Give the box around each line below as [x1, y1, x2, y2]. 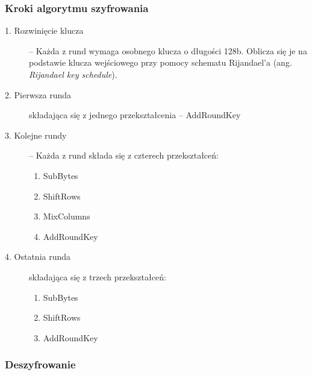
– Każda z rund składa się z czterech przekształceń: [29, 149, 219, 162]
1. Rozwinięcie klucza [5, 24, 84, 37]
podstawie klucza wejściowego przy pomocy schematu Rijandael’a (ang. [29, 56, 292, 69]
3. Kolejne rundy [5, 128, 67, 141]
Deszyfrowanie [5, 357, 76, 372]
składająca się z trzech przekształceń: [29, 270, 166, 283]
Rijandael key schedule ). [29, 68, 117, 80]
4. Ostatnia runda [5, 250, 71, 263]
